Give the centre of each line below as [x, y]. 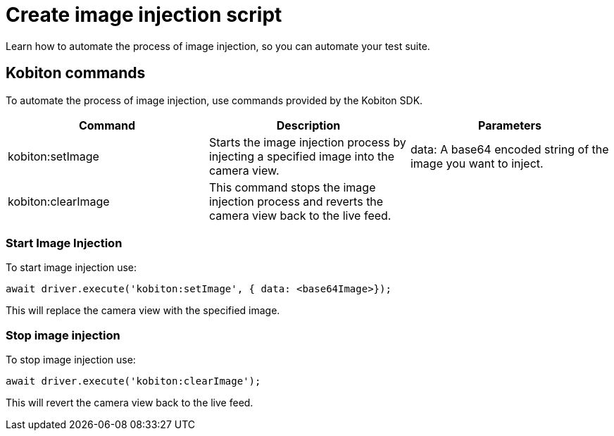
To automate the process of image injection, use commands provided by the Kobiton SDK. [214, 100]
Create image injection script [144, 15]
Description [308, 125]
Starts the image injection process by [307, 142]
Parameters [510, 125]
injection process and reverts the [296, 201]
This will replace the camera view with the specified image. [143, 311]
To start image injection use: [71, 268]
